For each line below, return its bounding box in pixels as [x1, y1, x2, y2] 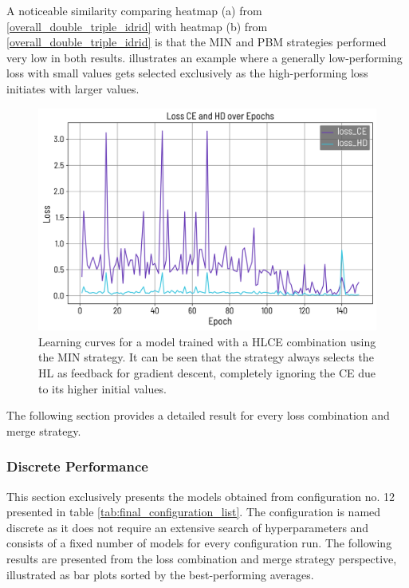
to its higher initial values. [38, 380, 167, 397]
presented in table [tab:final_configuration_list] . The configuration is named [6, 503, 381, 520]
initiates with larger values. [6, 80, 140, 97]
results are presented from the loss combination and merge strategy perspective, [6, 550, 397, 566]
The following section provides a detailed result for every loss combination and [6, 407, 390, 424]
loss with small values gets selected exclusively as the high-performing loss [6, 65, 368, 81]
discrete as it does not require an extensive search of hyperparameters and [6, 519, 369, 535]
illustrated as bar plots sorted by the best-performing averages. [6, 566, 314, 582]
